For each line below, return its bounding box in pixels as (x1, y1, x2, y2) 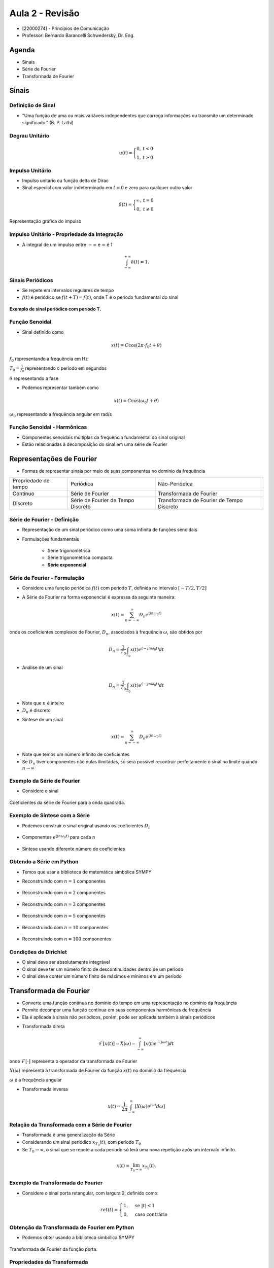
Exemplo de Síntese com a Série (9, 812, 90, 819)
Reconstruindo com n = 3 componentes (22, 901, 106, 907)
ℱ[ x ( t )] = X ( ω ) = (98, 1041, 136, 1047)
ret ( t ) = (100, 1207, 118, 1212)
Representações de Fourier (9, 454, 97, 463)
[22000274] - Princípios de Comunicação (22, 25, 109, 31)
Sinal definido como (22, 329, 64, 335)
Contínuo (12, 490, 35, 497)
